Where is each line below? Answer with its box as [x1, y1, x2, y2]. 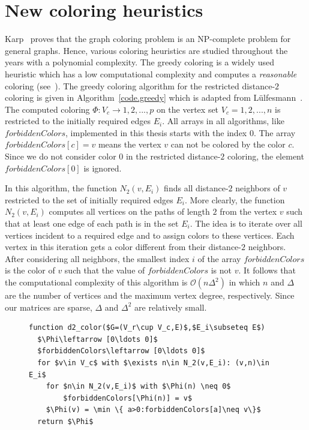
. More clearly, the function [184, 193, 285, 206]
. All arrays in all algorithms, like [162, 115, 284, 127]
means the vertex [98, 138, 161, 151]
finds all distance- [164, 182, 229, 194]
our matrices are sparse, [5, 300, 92, 313]
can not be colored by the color [170, 138, 286, 151]
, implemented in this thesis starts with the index [65, 126, 247, 139]
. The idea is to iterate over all [190, 217, 302, 230]
